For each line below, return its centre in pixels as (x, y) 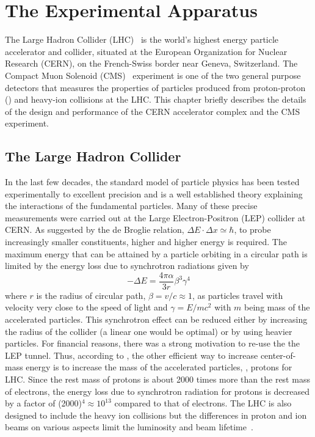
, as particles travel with (237, 295)
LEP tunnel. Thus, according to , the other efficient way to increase (132, 355)
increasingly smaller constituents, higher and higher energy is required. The (146, 242)
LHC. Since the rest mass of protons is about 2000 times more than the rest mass (157, 379)
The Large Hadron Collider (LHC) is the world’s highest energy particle (142, 39)
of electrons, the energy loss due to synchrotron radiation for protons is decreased (157, 391)
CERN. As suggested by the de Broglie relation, (95, 230)
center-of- (278, 355)
